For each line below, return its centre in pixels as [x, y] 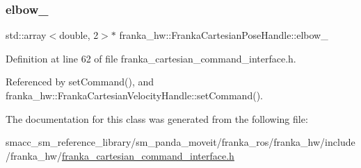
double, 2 [79, 35]
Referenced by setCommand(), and [80, 82]
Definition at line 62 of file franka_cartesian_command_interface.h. [151, 58]
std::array [26, 35]
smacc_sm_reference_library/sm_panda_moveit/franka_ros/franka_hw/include [180, 142]
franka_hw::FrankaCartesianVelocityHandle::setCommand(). [134, 95]
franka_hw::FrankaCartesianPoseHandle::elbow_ [224, 35]
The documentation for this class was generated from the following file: [157, 118]
